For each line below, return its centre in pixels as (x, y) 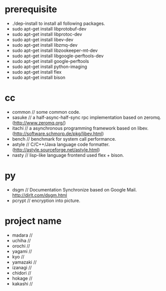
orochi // (21, 246)
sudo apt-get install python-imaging (49, 67)
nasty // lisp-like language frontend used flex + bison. (68, 155)
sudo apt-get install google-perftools (50, 61)
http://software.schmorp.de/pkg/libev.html (58, 134)
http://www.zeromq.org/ (39, 122)
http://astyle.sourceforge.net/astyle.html (56, 150)
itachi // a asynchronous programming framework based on (74, 128)
